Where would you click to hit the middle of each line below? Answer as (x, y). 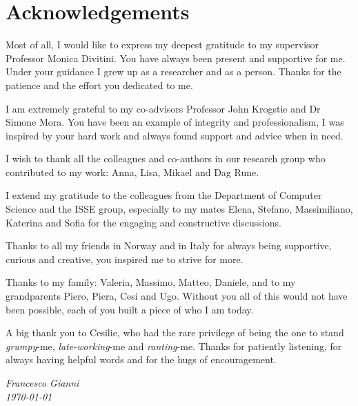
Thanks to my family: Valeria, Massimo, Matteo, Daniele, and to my (151, 282)
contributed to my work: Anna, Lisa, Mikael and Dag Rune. (132, 172)
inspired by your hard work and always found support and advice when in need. (175, 135)
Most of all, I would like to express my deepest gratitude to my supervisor (162, 45)
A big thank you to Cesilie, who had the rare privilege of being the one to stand (175, 332)
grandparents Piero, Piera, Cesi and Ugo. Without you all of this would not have (177, 296)
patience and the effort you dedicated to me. (99, 85)
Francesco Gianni (42, 383)
